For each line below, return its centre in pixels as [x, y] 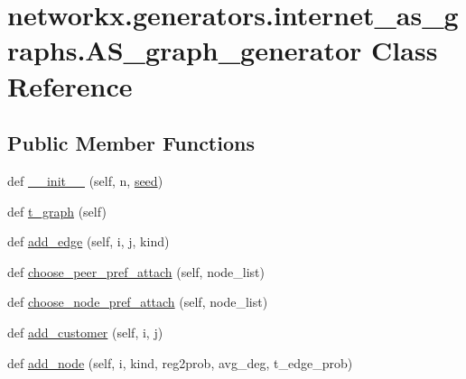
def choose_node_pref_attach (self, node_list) [138, 302]
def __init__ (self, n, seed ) [85, 180]
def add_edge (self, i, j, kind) [89, 241]
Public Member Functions [131, 143]
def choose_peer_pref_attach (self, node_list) [136, 271]
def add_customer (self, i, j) [85, 332]
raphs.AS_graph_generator [185, 50]
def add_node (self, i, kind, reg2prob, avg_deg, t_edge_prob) [180, 362]
